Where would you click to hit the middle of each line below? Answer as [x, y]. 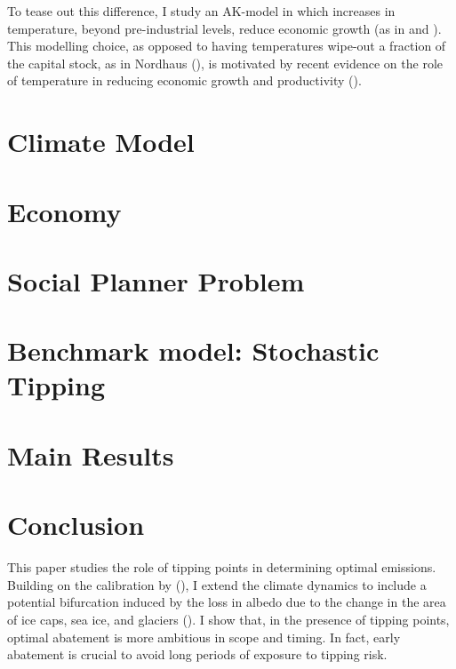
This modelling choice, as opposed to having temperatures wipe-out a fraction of [227, 46]
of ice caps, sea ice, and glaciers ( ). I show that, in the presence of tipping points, [228, 619]
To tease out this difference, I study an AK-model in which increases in [201, 11]
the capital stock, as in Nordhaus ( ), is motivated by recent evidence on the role [225, 63]
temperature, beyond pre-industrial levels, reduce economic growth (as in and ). [224, 28]
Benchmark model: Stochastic [193, 350]
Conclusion [76, 525]
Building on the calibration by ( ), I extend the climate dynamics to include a [217, 584]
